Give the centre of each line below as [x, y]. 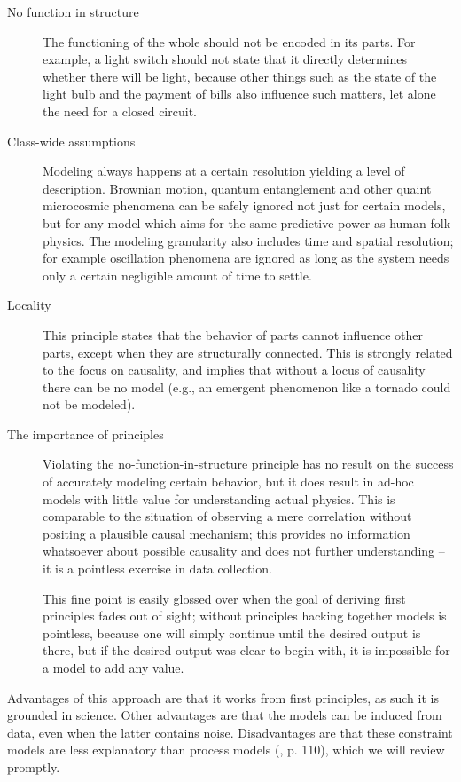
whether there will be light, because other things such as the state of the [240, 76]
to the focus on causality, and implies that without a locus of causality [234, 370]
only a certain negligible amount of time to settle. [177, 275]
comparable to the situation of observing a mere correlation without [227, 516]
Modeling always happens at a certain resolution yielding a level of [224, 171]
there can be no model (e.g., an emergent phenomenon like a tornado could [247, 387]
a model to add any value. [113, 667]
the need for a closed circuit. [120, 111]
